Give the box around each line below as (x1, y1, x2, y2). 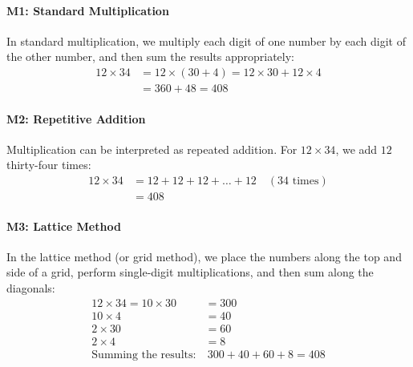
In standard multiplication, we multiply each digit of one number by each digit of (6, 32, 406, 49)
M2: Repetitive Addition (6, 110, 146, 127)
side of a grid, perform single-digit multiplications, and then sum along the (6, 264, 374, 280)
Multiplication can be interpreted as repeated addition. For (6, 140, 298, 157)
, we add (335, 140, 378, 157)
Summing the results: (91, 349, 196, 361)
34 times (277, 175, 319, 188)
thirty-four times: (6, 156, 91, 173)
